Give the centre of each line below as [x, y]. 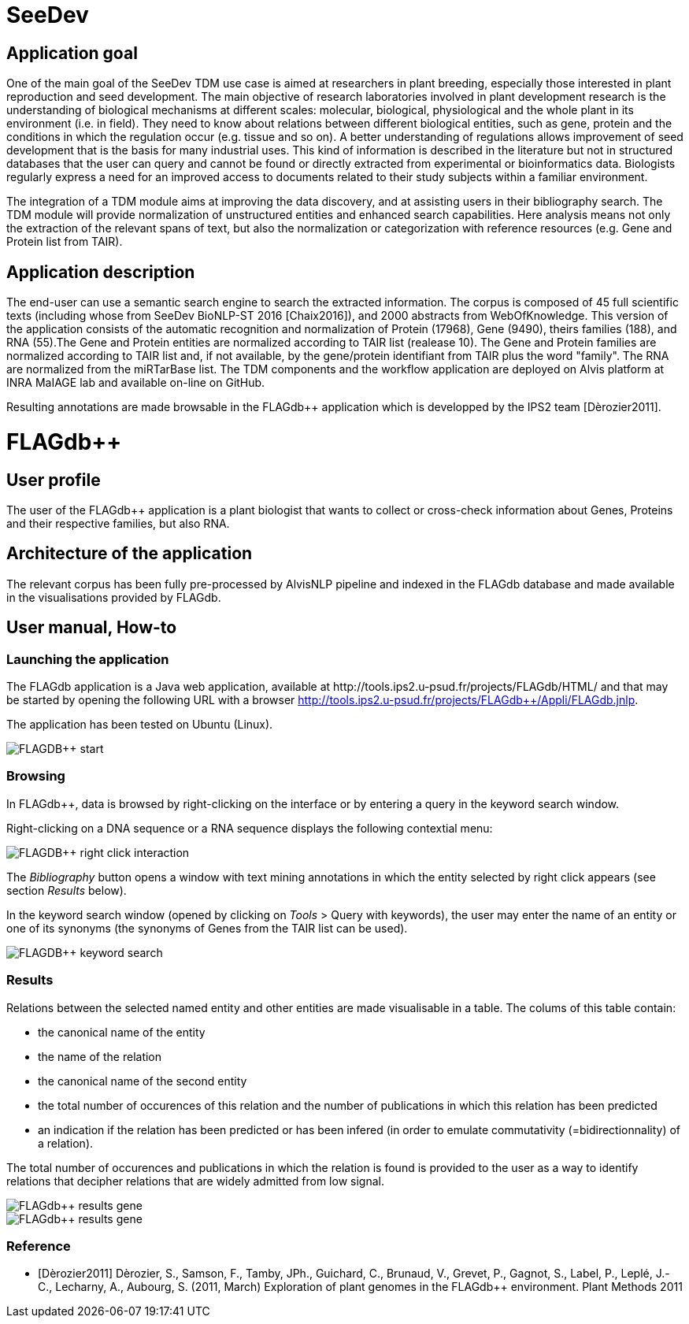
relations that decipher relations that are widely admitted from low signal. [195, 1181]
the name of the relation [100, 1056]
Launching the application [88, 659]
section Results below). [67, 890]
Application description [101, 272]
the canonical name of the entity [122, 1032]
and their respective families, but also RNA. [118, 523]
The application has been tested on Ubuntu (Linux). [140, 724]
